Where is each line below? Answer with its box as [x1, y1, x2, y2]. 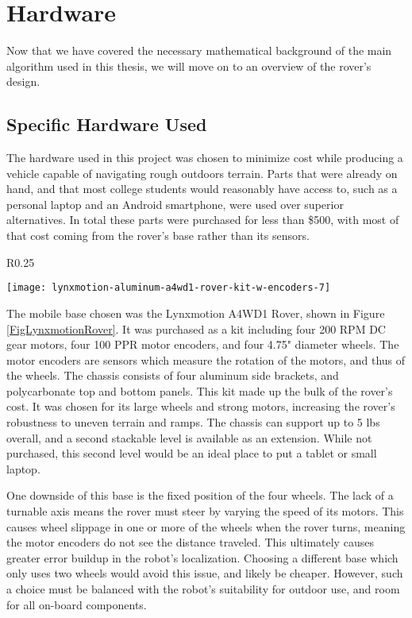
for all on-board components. [6, 596, 147, 612]
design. [6, 73, 40, 90]
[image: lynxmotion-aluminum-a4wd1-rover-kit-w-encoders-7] [6, 282, 331, 294]
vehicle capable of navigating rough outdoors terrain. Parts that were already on [6, 164, 398, 181]
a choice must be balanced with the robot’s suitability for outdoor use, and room [6, 581, 400, 597]
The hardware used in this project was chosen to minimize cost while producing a [6, 149, 403, 166]
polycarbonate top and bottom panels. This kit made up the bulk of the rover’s [6, 382, 393, 399]
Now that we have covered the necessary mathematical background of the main [6, 42, 392, 59]
